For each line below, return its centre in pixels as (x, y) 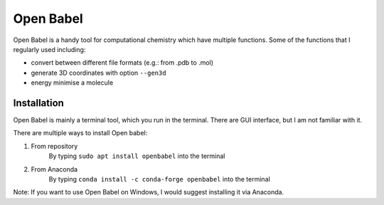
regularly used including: (49, 49)
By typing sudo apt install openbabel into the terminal (137, 156)
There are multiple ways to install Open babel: (80, 133)
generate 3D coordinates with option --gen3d (98, 73)
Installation (38, 103)
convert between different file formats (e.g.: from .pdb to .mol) (122, 63)
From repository (54, 146)
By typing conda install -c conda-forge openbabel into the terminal (159, 179)
